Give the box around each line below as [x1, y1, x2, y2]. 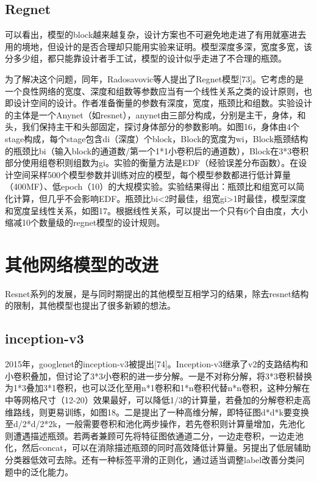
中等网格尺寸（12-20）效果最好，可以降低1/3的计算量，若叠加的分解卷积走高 [5, 394, 311, 406]
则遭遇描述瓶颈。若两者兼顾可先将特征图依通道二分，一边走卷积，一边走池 [5, 429, 304, 442]
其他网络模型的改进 [5, 251, 159, 276]
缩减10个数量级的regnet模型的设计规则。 [5, 216, 165, 229]
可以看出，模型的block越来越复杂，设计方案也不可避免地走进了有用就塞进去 [5, 28, 307, 41]
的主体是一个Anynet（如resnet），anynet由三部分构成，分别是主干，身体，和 [5, 108, 306, 121]
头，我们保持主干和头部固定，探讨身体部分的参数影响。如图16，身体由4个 [5, 120, 299, 133]
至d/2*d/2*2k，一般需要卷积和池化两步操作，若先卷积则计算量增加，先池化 [5, 417, 305, 430]
